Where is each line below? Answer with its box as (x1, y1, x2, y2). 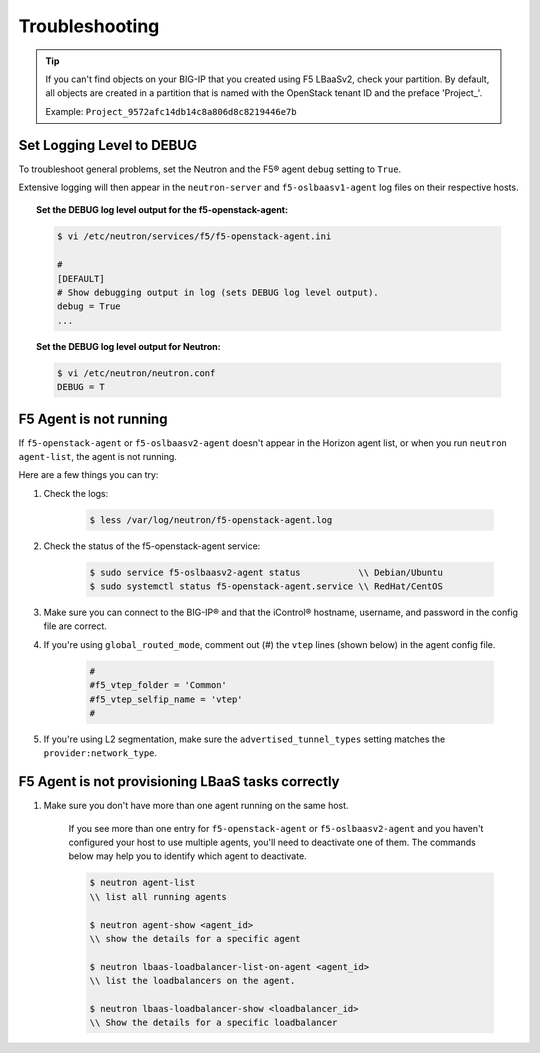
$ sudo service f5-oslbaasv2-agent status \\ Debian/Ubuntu (89, 566, 444, 578)
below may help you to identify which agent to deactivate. (68, 850, 307, 862)
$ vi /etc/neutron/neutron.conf (56, 367, 216, 379)
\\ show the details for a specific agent (89, 933, 301, 945)
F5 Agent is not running (18, 410, 168, 427)
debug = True (56, 301, 121, 312)
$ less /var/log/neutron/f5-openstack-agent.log (89, 514, 333, 525)
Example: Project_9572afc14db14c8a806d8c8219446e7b (45, 105, 297, 117)
